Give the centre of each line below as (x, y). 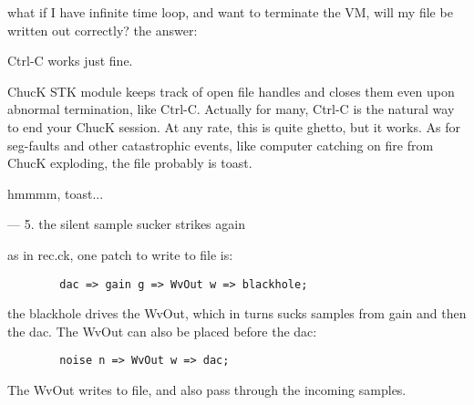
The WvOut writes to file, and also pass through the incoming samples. (207, 390)
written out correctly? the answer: (103, 30)
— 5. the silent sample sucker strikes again (126, 224)
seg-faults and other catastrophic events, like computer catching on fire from (221, 145)
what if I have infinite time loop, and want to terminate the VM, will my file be (230, 12)
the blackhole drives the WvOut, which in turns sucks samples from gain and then (237, 313)
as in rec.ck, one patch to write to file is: (120, 254)
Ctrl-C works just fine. (70, 61)
